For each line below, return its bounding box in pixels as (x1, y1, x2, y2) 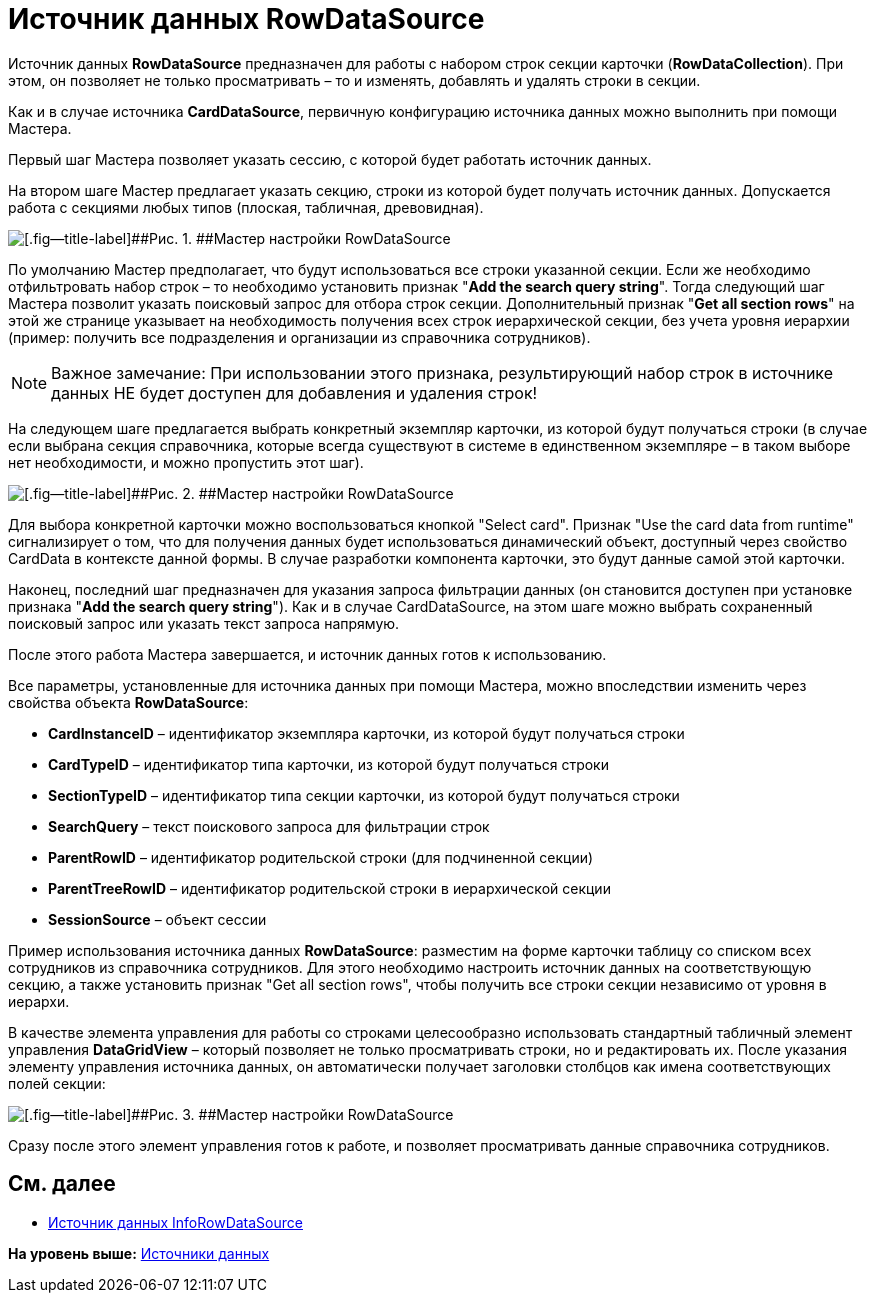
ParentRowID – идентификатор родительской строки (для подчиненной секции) (48, 848, 594, 866)
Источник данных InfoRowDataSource (48, 1213, 303, 1231)
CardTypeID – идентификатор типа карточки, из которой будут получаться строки (48, 755, 609, 773)
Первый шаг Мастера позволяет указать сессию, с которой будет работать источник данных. (8, 150, 652, 168)
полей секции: (8, 1074, 106, 1092)
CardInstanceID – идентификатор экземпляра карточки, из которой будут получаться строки (48, 724, 685, 742)
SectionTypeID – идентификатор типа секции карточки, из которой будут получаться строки (48, 786, 680, 804)
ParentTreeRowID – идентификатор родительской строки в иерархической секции (48, 879, 611, 897)
